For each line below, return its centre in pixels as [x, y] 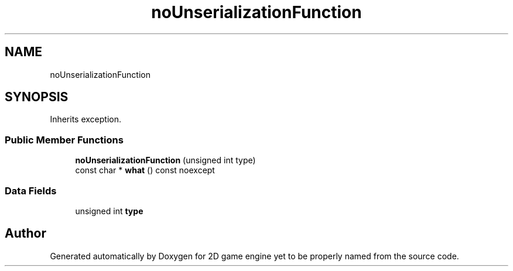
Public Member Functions [64, 140]
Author [25, 234]
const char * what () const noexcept [145, 170]
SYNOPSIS [37, 97]
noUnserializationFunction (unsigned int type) [165, 160]
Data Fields [31, 191]
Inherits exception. [86, 119]
